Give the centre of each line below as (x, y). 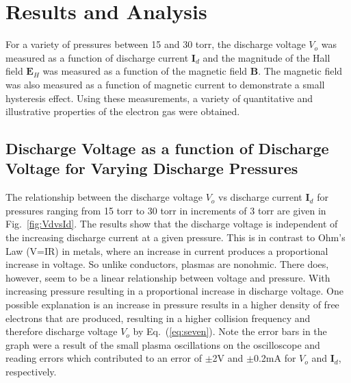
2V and (228, 358)
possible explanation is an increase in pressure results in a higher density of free (172, 305)
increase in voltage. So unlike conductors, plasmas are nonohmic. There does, (167, 264)
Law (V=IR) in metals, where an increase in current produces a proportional (167, 250)
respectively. (31, 371)
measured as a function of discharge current (97, 57)
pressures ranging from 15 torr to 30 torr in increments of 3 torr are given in (166, 210)
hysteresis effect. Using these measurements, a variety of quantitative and (159, 98)
